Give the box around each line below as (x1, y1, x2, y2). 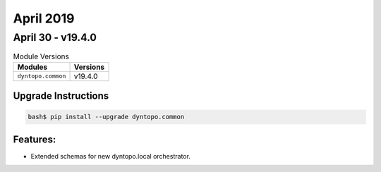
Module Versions (13, 51, 70, 61)
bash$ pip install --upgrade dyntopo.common (28, 113, 185, 121)
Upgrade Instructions (13, 90, 109, 102)
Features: (13, 133, 56, 145)
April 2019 (13, 11, 75, 26)
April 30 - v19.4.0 (13, 31, 97, 44)
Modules (17, 62, 48, 72)
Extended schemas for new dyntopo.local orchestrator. (30, 152, 190, 160)
